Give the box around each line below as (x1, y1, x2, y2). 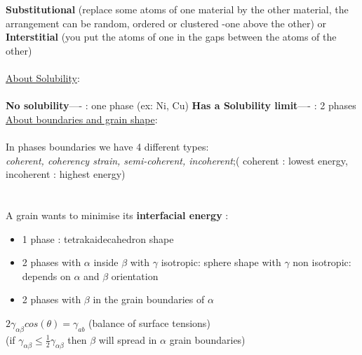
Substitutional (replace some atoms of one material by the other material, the (6, 2, 349, 16)
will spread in (98, 332, 157, 347)
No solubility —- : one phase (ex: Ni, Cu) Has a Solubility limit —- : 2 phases (6, 98, 356, 113)
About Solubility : (6, 70, 80, 85)
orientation (111, 268, 159, 283)
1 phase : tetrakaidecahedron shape (22, 231, 174, 246)
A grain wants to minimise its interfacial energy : (6, 207, 229, 222)
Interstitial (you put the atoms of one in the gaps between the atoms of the (6, 29, 337, 44)
